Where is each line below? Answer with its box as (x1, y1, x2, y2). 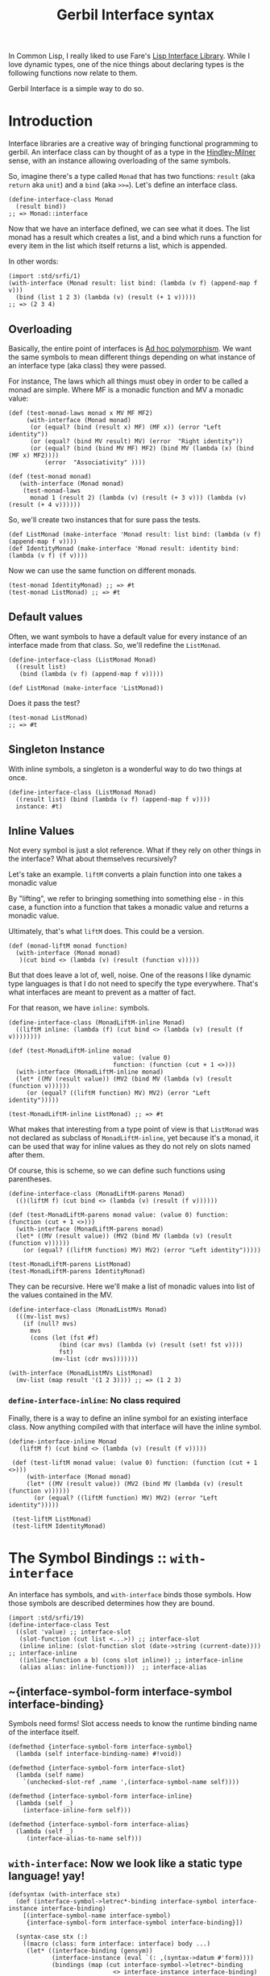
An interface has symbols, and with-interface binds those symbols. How (8, 1589, 252, 1599)
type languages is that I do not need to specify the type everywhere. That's (8, 979, 259, 989)
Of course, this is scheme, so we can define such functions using (8, 1166, 226, 1176)
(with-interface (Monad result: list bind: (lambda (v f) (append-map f (8, 280, 258, 288)
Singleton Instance (8, 743, 106, 757)
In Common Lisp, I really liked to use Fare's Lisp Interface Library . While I (8, 51, 250, 61)
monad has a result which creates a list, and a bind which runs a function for (8, 232, 262, 243)
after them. (8, 1150, 45, 1160)
